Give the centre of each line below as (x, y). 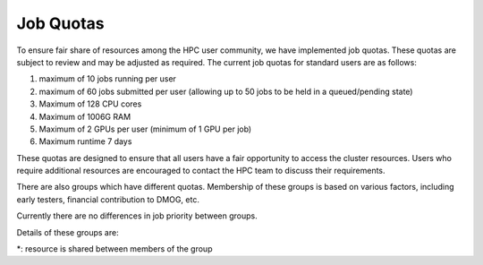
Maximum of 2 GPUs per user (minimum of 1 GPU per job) (145, 129)
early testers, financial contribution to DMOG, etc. (108, 199)
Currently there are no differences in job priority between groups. (137, 216)
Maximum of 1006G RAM (85, 116)
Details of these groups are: (68, 232)
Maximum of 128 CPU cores (90, 104)
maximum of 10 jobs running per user (107, 79)
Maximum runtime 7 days (85, 141)
